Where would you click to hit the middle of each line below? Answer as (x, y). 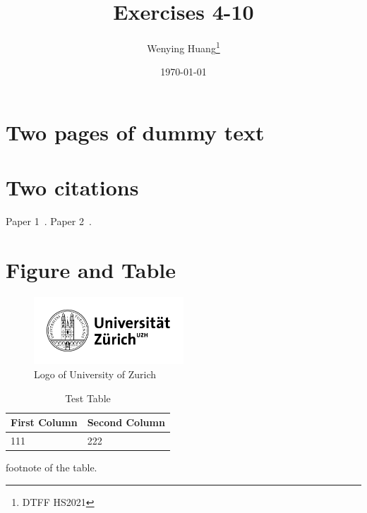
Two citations (72, 187)
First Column (44, 422)
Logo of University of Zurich (95, 374)
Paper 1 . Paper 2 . (49, 221)
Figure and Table (91, 270)
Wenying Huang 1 (183, 47)
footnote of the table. (52, 467)
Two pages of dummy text (135, 132)
